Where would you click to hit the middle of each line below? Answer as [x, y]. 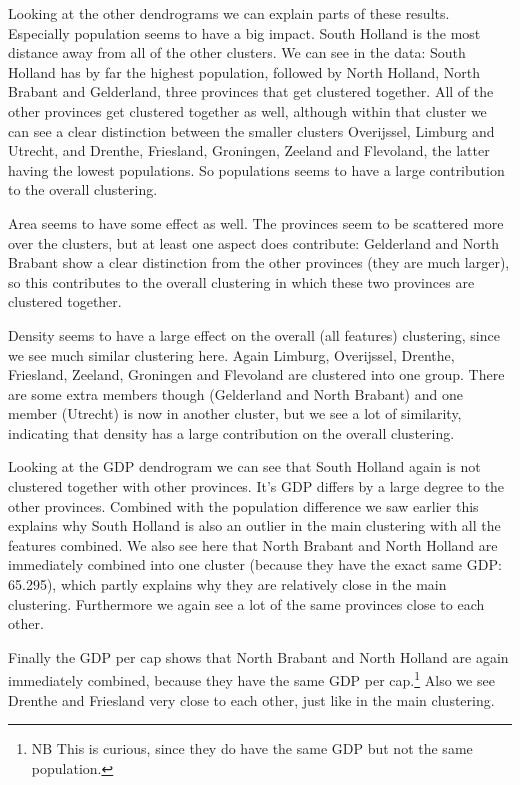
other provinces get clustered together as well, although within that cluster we [247, 110]
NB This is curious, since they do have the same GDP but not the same [252, 748]
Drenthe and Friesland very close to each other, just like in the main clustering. [251, 699]
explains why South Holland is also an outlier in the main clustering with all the [254, 525]
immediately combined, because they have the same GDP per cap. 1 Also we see [251, 679]
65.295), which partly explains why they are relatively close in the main [227, 584]
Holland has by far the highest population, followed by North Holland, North [244, 71]
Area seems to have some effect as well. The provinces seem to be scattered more [256, 222]
